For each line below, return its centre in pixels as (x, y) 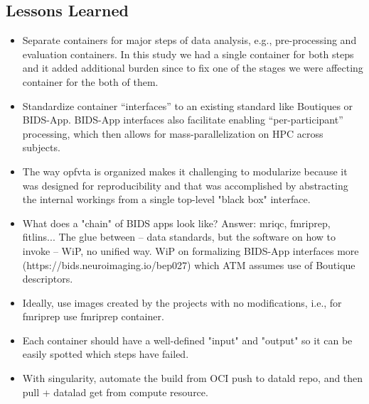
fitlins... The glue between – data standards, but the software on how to (179, 237)
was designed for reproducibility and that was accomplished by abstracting (185, 185)
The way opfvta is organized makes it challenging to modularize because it (185, 171)
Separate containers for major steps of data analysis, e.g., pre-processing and (189, 40)
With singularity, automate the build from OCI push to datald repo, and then (193, 378)
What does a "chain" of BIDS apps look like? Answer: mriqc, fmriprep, (176, 223)
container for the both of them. (90, 81)
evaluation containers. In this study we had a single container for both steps (188, 54)
